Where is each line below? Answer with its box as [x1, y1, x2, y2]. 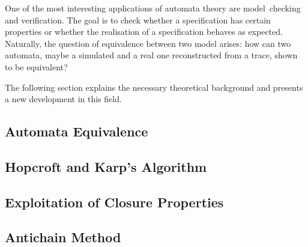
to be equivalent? [5, 60, 68, 73]
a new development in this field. [5, 93, 122, 105]
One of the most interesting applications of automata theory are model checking [5, 2, 301, 14]
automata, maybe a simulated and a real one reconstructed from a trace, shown [5, 49, 298, 61]
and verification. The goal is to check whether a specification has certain [5, 13, 271, 26]
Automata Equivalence [5, 122, 148, 141]
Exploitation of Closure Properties [5, 192, 224, 211]
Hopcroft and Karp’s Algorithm [5, 157, 207, 175]
